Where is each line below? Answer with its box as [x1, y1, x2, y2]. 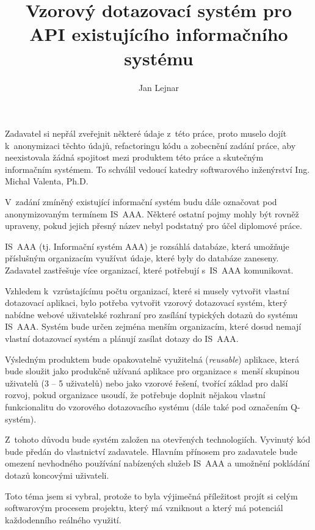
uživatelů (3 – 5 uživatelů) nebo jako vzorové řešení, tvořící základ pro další [5, 376, 288, 389]
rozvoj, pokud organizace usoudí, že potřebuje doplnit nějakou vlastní [5, 388, 266, 401]
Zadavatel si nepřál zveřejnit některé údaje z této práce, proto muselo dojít [5, 127, 287, 140]
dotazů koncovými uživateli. [5, 468, 109, 481]
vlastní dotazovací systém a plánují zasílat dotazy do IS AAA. [5, 332, 239, 344]
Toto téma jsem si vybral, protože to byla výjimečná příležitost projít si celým [5, 489, 298, 502]
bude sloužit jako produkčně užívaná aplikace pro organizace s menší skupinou [5, 365, 300, 377]
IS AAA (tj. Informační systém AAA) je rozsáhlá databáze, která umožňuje [5, 239, 289, 252]
